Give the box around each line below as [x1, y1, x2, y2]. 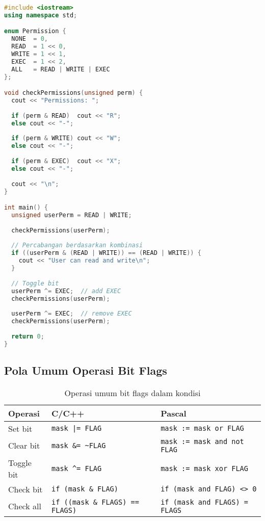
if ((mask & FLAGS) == [51, 498, 139, 506]
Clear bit [8, 439, 40, 452]
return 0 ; [11, 332, 44, 340]
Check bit [8, 483, 43, 495]
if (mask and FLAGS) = [161, 498, 248, 506]
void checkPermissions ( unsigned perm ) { [4, 89, 143, 97]
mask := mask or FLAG [161, 424, 244, 433]
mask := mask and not [161, 437, 244, 446]
